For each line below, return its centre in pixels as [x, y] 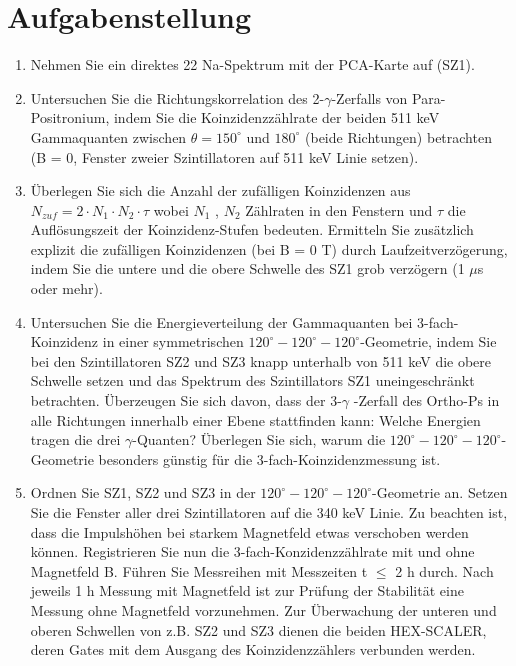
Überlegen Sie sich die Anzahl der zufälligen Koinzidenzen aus [220, 190]
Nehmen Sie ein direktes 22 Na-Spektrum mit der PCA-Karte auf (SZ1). [252, 64]
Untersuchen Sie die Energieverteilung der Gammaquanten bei [221, 321]
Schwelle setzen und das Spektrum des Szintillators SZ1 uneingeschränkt [252, 380]
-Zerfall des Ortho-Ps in [426, 400]
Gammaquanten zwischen [108, 136]
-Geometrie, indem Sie [428, 341]
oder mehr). [66, 288]
